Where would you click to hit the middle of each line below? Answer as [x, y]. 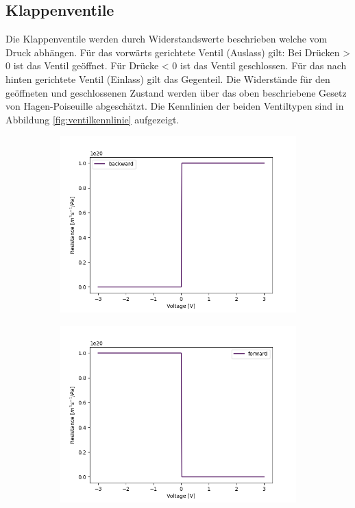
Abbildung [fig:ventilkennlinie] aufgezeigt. [93, 119]
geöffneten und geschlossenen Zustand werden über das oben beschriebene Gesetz [176, 92]
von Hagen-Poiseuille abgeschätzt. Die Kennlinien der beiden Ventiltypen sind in [175, 106]
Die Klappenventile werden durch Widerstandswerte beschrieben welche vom [167, 39]
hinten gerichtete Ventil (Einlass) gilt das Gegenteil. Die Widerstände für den [168, 78]
